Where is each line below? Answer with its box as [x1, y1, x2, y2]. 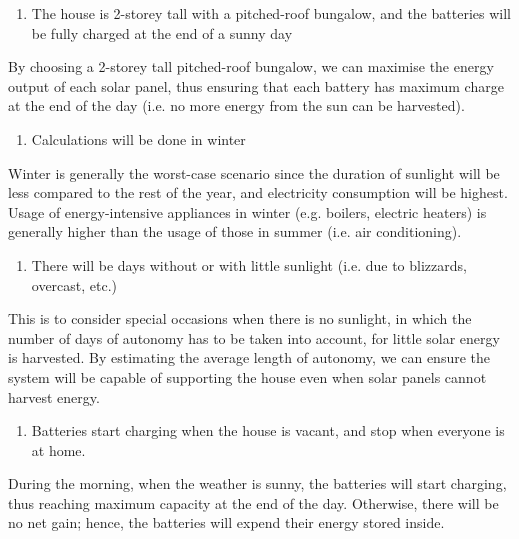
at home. [31, 439, 86, 460]
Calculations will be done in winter [31, 128, 246, 149]
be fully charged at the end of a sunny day [31, 22, 293, 43]
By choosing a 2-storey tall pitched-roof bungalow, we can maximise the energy [8, 56, 494, 77]
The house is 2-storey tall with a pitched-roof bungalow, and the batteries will [31, 3, 511, 23]
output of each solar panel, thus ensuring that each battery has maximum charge [8, 75, 504, 96]
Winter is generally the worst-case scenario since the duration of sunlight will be [8, 162, 500, 183]
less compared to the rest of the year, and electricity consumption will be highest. [8, 182, 508, 203]
